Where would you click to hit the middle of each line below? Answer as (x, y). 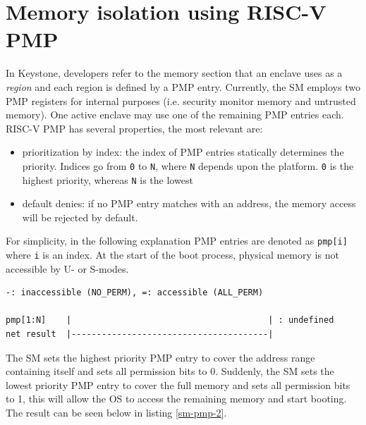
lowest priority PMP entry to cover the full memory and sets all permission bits (178, 384)
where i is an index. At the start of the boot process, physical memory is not (172, 255)
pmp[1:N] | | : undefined (170, 320)
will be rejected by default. (80, 217)
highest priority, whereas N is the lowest (108, 179)
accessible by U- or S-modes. (67, 268)
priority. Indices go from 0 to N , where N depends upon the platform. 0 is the (188, 165)
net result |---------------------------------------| (140, 334)
